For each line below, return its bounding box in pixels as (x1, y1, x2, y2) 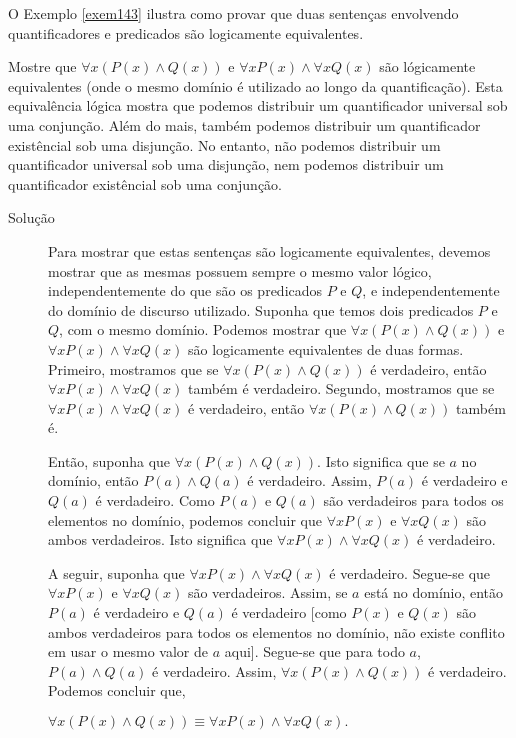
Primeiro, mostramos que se (48, 358, 219, 379)
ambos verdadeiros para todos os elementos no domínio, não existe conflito (48, 621, 505, 642)
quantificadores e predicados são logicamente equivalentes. (8, 22, 364, 43)
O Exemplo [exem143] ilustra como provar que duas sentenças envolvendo (8, 3, 459, 23)
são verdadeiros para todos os (323, 490, 504, 511)
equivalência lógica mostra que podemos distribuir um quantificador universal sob (8, 95, 508, 116)
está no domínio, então (364, 582, 504, 603)
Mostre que (8, 56, 77, 77)
